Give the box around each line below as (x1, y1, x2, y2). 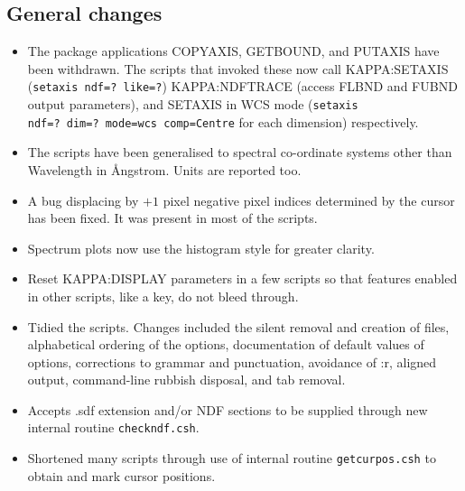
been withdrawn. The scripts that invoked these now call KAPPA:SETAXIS (27, 59, 449, 78)
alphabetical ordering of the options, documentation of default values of (27, 335, 424, 354)
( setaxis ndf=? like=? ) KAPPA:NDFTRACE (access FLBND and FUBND (27, 77, 458, 96)
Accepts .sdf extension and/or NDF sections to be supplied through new (27, 400, 428, 419)
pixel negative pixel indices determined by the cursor (163, 190, 455, 209)
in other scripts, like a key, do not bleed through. (27, 286, 299, 305)
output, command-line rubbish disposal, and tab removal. (27, 370, 346, 389)
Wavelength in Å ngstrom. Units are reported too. (27, 160, 302, 179)
